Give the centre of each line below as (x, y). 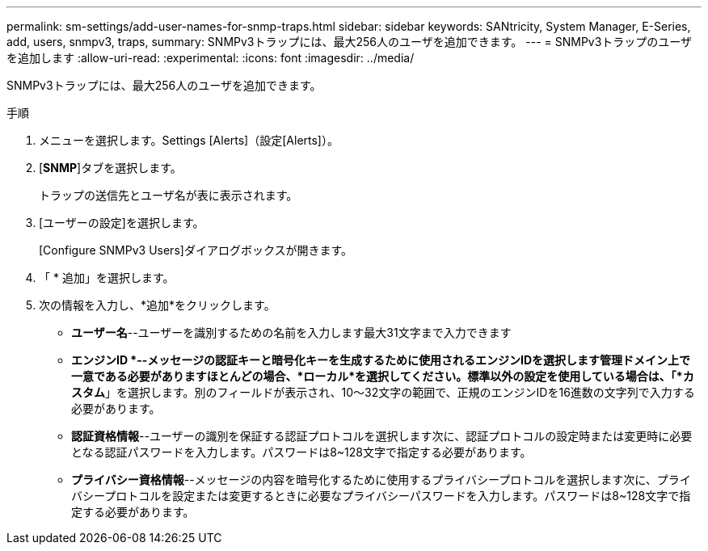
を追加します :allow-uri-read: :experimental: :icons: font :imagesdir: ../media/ (211, 58)
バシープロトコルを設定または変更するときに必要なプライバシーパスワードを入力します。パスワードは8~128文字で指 (381, 496)
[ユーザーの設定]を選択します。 (122, 223)
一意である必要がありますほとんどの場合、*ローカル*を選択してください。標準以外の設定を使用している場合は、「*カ (383, 376)
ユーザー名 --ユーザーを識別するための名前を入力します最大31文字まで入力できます (291, 332)
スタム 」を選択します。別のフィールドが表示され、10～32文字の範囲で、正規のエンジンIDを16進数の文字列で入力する (383, 392)
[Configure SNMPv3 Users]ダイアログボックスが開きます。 (196, 250)
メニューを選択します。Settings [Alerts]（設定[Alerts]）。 (189, 140)
